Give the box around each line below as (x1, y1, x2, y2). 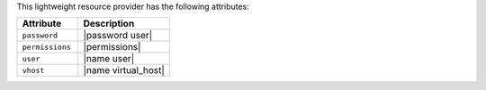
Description (83, 18, 135, 30)
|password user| (83, 29, 153, 42)
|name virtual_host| (83, 64, 166, 77)
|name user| (83, 53, 135, 65)
